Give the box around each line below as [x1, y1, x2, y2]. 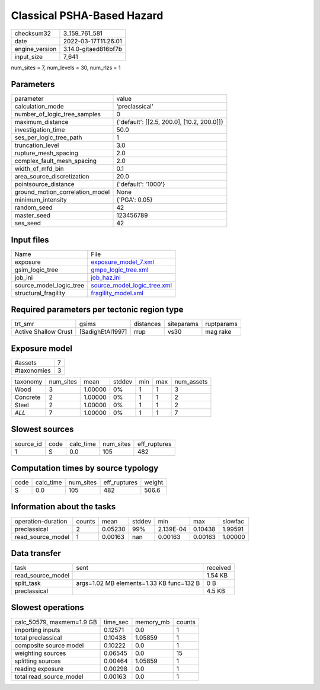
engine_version [14, 44, 57, 53]
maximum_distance [14, 118, 69, 126]
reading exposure [14, 665, 64, 673]
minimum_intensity [14, 196, 68, 204]
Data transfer [11, 548, 62, 558]
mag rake [205, 328, 232, 336]
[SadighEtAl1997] [79, 328, 127, 336]
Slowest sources [11, 424, 74, 435]
